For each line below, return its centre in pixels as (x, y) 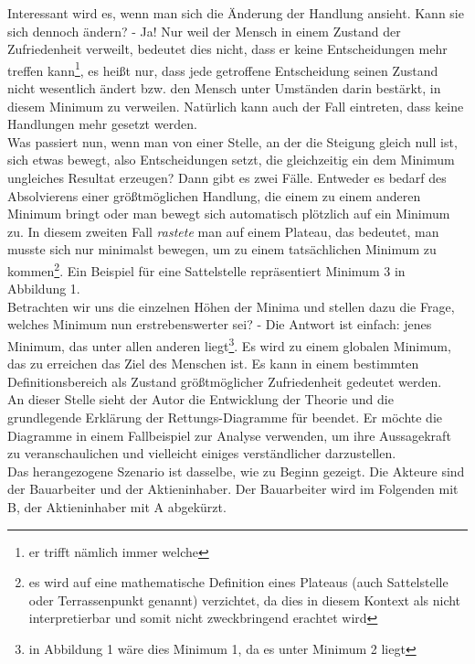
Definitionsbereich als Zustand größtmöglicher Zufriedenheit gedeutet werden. (225, 381)
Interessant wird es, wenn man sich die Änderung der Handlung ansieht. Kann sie (236, 13)
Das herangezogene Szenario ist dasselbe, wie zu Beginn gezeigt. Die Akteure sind (236, 471)
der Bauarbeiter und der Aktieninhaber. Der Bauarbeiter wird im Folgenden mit (233, 489)
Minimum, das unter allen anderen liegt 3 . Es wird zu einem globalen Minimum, (229, 344)
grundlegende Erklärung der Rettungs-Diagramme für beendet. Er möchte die (225, 418)
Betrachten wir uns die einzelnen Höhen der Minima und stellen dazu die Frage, (231, 306)
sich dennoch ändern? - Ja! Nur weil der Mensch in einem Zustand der (204, 31)
